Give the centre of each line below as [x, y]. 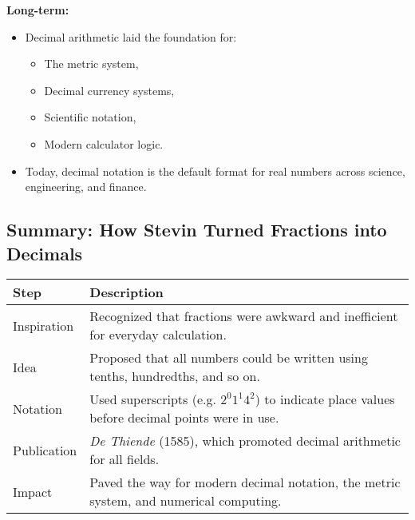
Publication [45, 450]
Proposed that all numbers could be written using [229, 358]
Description [126, 292]
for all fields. [125, 459]
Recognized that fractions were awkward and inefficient [244, 316]
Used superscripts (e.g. [153, 399]
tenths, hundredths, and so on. [175, 376]
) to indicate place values [325, 399]
